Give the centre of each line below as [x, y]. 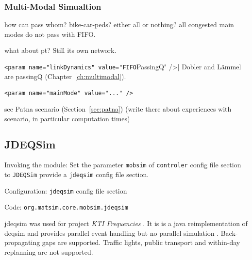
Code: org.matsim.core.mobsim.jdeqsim [66, 207]
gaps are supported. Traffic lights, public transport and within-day [141, 242]
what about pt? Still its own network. [60, 50]
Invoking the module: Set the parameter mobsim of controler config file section [123, 165]
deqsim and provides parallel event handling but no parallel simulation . [112, 233]
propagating [22, 242]
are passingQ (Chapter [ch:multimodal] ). [65, 76]
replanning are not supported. [49, 252]
